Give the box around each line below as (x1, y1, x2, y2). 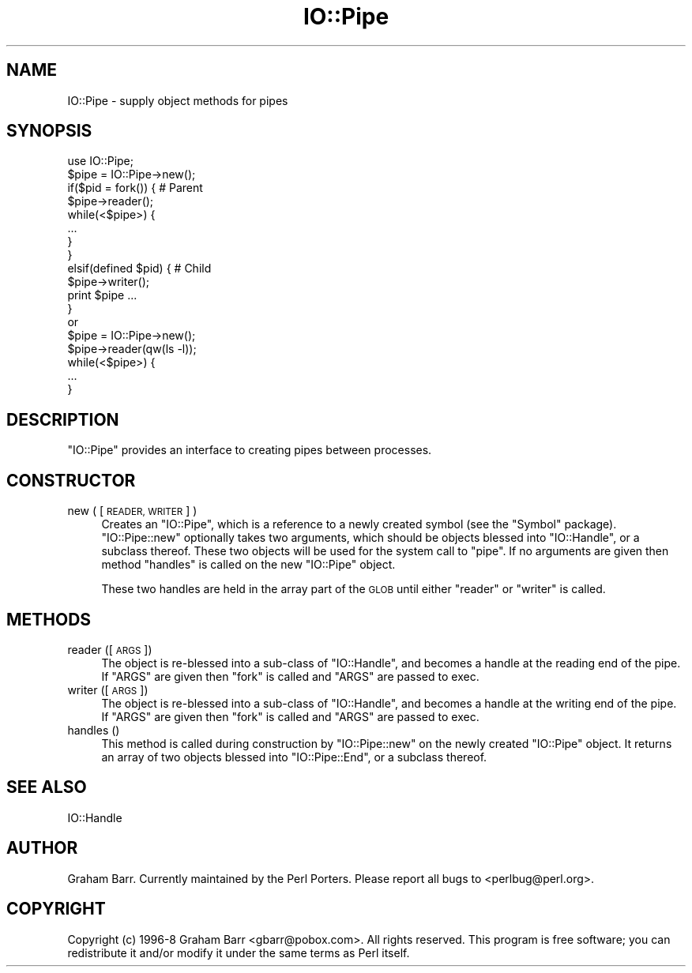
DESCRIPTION (6, 409, 119, 430)
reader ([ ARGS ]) (67, 642, 152, 656)
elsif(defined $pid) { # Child (67, 261, 212, 276)
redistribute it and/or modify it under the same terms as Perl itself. (67, 945, 410, 960)
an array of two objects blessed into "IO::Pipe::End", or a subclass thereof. (101, 749, 487, 764)
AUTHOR (6, 838, 78, 858)
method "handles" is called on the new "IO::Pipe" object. (101, 558, 396, 572)
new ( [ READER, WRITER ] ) (67, 504, 197, 518)
